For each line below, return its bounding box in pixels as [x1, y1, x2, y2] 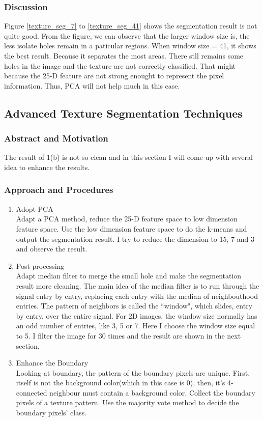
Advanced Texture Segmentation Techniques [4, 105, 243, 121]
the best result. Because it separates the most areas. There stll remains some [4, 50, 244, 61]
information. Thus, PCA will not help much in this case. [4, 80, 180, 91]
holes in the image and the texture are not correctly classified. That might [4, 60, 236, 71]
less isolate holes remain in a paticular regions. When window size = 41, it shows [4, 40, 256, 51]
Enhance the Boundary [16, 357, 89, 368]
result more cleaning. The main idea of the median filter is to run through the [16, 280, 259, 291]
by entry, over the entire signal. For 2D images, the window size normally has [16, 310, 257, 321]
